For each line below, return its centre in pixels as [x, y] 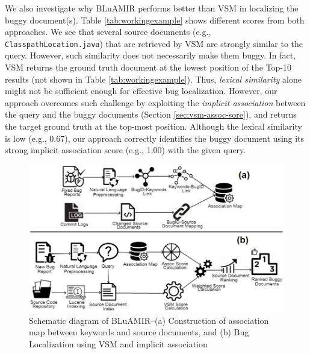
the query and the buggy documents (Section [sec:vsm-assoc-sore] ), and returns [151, 114]
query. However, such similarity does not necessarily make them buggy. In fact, [150, 55]
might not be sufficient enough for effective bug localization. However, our [141, 91]
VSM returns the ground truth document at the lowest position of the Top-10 [148, 67]
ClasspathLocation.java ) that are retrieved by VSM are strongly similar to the [154, 43]
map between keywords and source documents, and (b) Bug [139, 332]
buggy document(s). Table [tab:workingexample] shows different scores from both [155, 20]
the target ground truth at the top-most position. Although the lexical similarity [153, 126]
